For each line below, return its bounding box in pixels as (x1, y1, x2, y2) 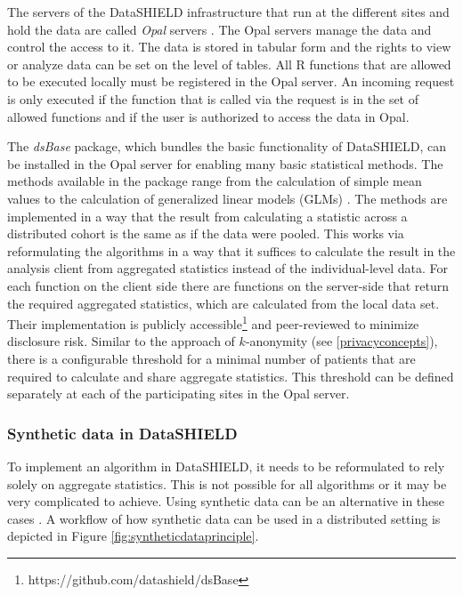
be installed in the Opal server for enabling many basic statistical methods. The (7, 154, 443, 173)
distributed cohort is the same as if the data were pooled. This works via (7, 224, 404, 243)
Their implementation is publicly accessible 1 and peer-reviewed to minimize (7, 312, 419, 333)
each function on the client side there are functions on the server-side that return (7, 276, 449, 294)
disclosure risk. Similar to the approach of (7, 332, 235, 350)
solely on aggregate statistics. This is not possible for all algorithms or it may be (7, 474, 447, 493)
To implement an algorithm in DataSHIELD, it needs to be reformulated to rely (7, 456, 445, 475)
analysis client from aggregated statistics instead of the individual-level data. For (7, 259, 449, 277)
